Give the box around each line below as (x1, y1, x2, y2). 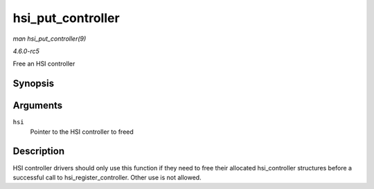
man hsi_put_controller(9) (12, 34, 87, 43)
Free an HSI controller (12, 59, 75, 68)
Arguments (12, 100, 63, 112)
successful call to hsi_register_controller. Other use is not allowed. (12, 173, 202, 181)
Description (12, 146, 65, 157)
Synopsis (12, 78, 55, 90)
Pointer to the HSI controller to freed (30, 128, 134, 136)
